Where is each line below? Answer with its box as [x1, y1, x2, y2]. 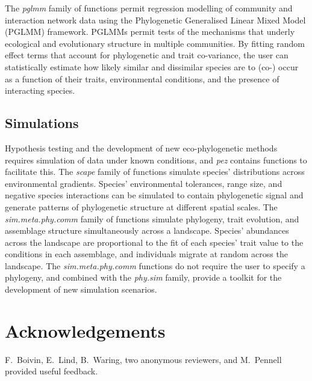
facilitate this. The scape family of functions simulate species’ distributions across [5, 165, 305, 178]
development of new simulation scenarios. [5, 283, 157, 296]
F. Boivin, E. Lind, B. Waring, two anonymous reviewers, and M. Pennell [5, 353, 282, 365]
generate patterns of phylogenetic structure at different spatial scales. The [5, 200, 278, 213]
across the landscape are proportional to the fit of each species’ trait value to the [5, 236, 304, 248]
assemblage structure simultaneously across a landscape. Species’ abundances [5, 224, 289, 237]
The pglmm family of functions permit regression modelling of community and [5, 2, 293, 14]
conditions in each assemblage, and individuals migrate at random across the [5, 248, 288, 260]
